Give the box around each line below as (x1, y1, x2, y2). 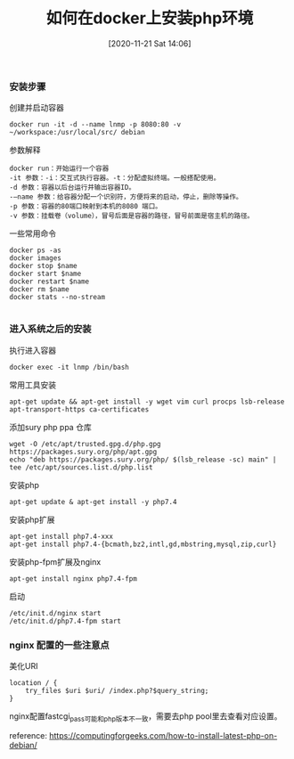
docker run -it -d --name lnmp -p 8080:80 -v (9, 120, 181, 129)
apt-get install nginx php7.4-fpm (9, 574, 138, 584)
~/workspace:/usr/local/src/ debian (9, 128, 145, 137)
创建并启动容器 (9, 102, 64, 113)
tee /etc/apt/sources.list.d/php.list (9, 462, 153, 472)
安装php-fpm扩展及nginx (9, 556, 102, 567)
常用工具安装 (9, 379, 56, 390)
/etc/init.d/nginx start (9, 608, 102, 617)
